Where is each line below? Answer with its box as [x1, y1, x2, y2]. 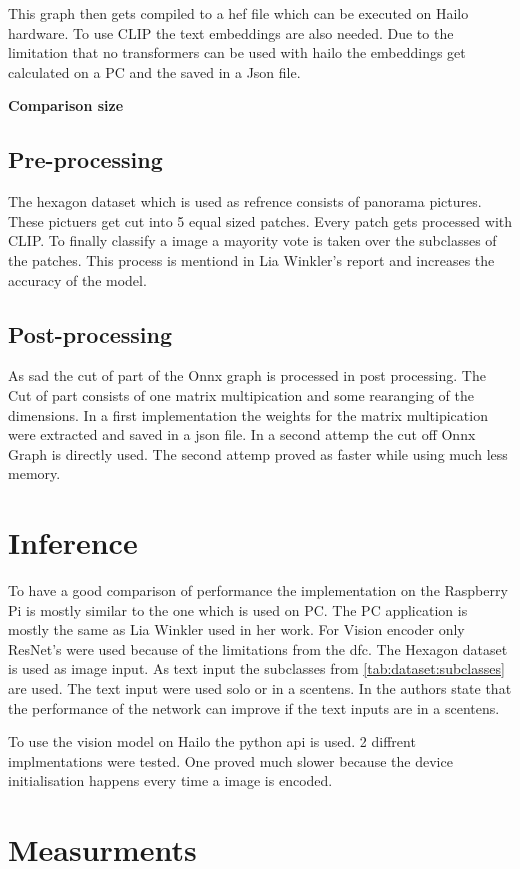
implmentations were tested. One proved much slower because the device [8, 750, 453, 771]
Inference [8, 522, 138, 563]
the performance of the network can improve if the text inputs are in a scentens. [8, 697, 500, 718]
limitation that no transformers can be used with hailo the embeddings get [8, 42, 466, 63]
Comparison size [8, 95, 124, 116]
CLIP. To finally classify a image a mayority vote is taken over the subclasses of [8, 230, 497, 251]
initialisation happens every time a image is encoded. [8, 770, 333, 791]
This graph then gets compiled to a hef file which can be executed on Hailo [8, 3, 469, 23]
